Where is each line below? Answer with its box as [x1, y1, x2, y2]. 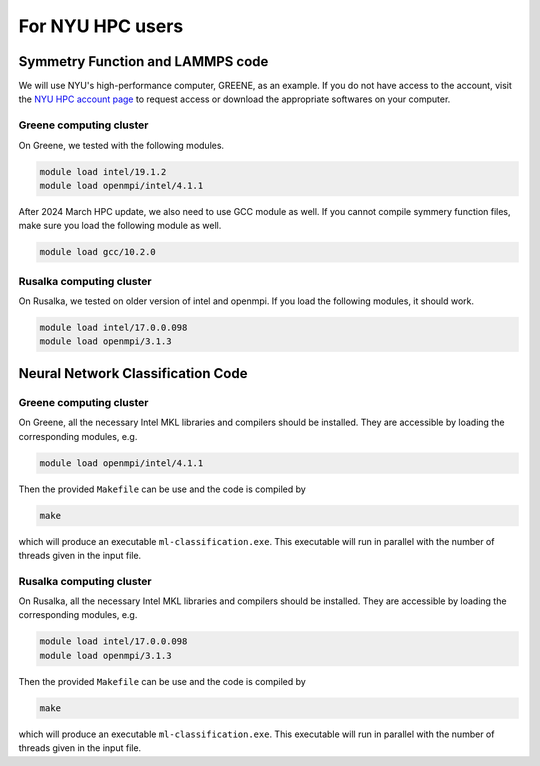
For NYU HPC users [18, 15, 184, 37]
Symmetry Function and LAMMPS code [18, 53, 269, 70]
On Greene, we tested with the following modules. [18, 139, 225, 151]
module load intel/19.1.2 [39, 166, 167, 177]
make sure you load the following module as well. [18, 220, 222, 232]
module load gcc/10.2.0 [39, 246, 157, 258]
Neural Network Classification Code [18, 365, 248, 382]
